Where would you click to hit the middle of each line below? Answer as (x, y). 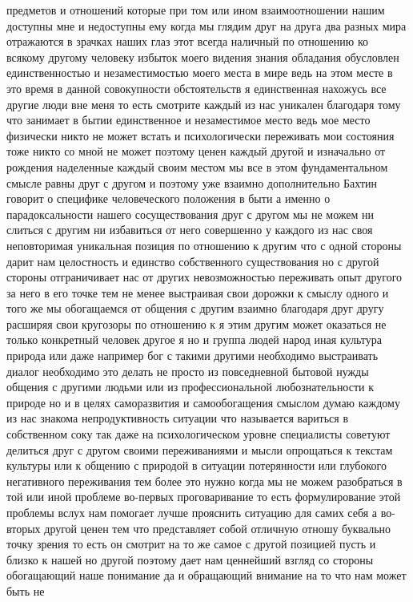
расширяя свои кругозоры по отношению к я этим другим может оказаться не (196, 323)
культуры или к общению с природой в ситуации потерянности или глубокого (196, 465)
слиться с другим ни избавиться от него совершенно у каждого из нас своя (190, 230)
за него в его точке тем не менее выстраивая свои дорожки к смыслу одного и (198, 292)
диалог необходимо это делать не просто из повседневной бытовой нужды (188, 371)
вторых (24, 528)
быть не (26, 590)
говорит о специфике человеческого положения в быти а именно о (168, 198)
